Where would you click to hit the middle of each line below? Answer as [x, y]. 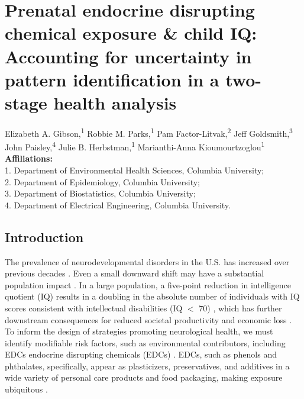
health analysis [115, 102]
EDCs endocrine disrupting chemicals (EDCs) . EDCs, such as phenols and [141, 354]
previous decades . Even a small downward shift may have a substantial [135, 273]
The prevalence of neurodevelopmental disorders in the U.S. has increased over [147, 261]
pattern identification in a [112, 79]
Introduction [44, 236]
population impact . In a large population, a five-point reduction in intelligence [148, 284]
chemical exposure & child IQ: [131, 33]
